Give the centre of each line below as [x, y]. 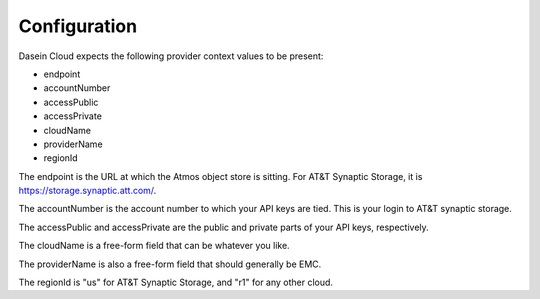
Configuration [78, 26]
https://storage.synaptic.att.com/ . [87, 191]
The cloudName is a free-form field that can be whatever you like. [154, 246]
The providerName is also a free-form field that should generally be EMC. [170, 264]
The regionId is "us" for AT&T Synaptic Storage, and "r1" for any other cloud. [176, 282]
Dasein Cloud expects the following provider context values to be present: [171, 56]
